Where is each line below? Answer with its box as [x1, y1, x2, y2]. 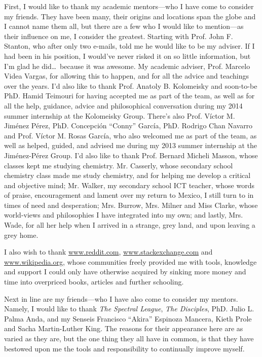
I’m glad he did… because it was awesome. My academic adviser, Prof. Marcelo [4, 60, 250, 71]
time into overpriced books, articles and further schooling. [4, 276, 184, 287]
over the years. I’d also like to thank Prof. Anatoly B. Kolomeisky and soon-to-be [4, 80, 257, 91]
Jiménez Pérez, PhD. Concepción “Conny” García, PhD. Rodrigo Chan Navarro [4, 120, 253, 131]
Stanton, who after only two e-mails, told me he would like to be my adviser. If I [4, 41, 255, 51]
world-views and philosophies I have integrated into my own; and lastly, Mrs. [4, 209, 243, 220]
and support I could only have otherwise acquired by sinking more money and [4, 266, 246, 277]
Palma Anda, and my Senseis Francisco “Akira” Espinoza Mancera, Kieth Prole [4, 313, 252, 324]
